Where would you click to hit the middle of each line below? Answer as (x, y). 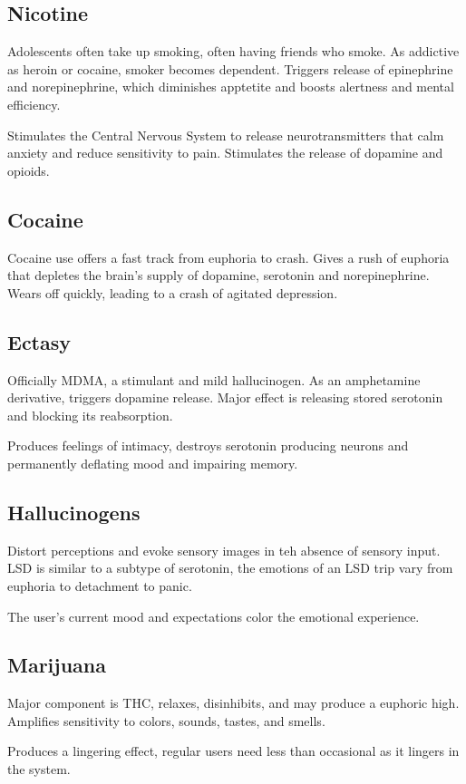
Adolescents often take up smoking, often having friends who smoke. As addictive (233, 51)
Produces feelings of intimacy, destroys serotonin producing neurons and (208, 445)
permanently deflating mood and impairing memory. (153, 463)
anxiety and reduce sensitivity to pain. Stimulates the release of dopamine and (225, 153)
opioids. (29, 170)
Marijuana (57, 665)
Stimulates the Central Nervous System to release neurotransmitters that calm (226, 135)
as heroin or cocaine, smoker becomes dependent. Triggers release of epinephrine (230, 68)
